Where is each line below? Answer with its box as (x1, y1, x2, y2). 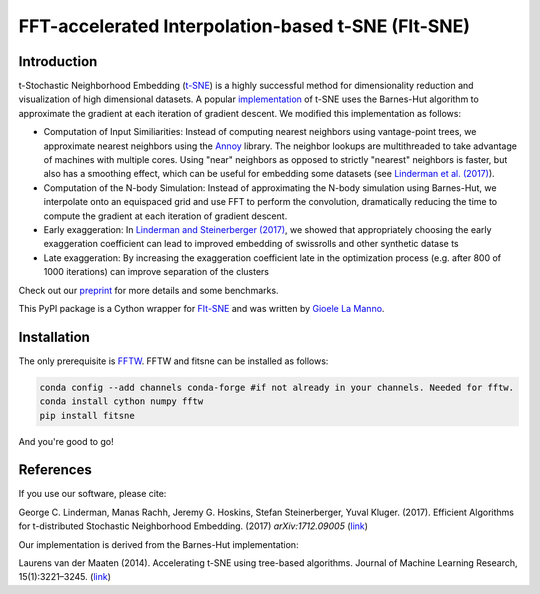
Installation (18, 328, 90, 345)
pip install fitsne (39, 410, 135, 421)
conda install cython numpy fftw (39, 396, 204, 407)
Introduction (18, 53, 98, 70)
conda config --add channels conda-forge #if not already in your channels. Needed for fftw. (39, 381, 515, 393)
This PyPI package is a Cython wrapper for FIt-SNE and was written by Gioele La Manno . (18, 302, 385, 314)
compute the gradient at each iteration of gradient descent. (43, 210, 288, 222)
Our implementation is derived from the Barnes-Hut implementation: (18, 538, 299, 550)
